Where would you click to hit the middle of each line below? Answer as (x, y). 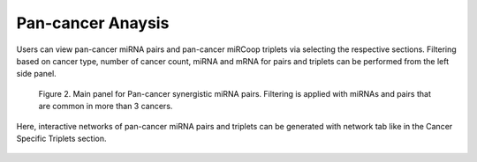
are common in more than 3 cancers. (106, 107)
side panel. (36, 74)
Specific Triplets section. (61, 138)
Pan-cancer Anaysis (93, 23)
